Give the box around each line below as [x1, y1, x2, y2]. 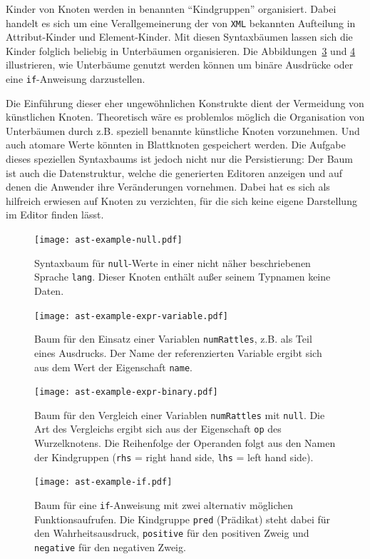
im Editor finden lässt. [6, 207, 104, 222]
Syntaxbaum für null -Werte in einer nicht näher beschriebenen [34, 255, 311, 270]
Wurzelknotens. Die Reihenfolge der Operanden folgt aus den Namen [34, 435, 336, 450]
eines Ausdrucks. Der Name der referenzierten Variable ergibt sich [34, 345, 322, 360]
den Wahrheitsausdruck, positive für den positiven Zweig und [34, 525, 309, 540]
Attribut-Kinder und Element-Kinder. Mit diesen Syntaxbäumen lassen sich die [6, 29, 353, 44]
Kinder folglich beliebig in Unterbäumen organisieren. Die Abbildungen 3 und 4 [6, 43, 356, 58]
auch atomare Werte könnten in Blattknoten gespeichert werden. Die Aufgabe [6, 137, 346, 152]
